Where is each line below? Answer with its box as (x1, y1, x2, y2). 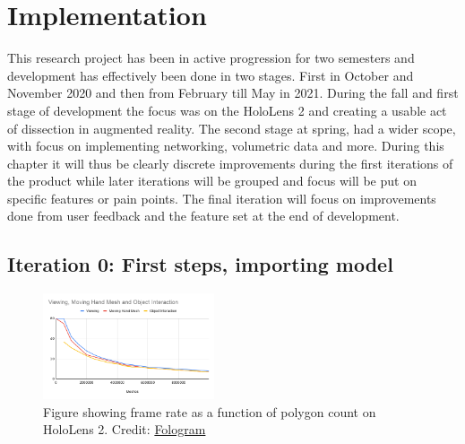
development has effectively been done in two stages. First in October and (7, 65, 414, 84)
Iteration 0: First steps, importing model (7, 250, 393, 278)
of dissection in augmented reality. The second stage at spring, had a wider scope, (7, 118, 456, 137)
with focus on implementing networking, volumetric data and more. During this (7, 136, 444, 155)
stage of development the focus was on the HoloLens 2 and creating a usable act (7, 100, 447, 119)
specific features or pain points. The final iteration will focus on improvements (7, 188, 436, 207)
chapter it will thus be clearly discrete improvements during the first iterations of (7, 153, 453, 172)
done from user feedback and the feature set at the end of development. (7, 206, 400, 225)
